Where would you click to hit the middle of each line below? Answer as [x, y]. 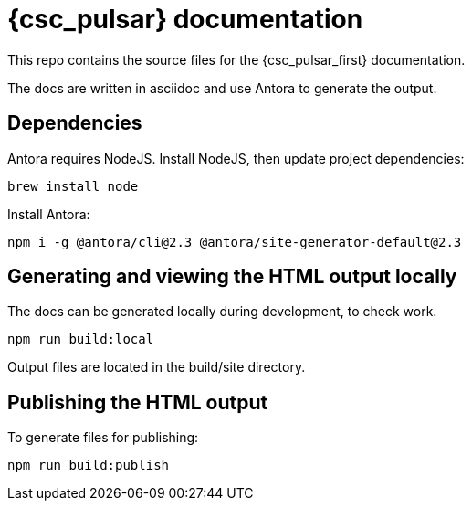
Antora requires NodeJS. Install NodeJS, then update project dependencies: [236, 158]
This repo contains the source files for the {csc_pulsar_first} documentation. [236, 59]
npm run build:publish [89, 466]
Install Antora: [49, 214]
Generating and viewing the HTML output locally [232, 277]
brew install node [73, 186]
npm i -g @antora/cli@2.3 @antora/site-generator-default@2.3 [235, 242]
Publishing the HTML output [138, 402]
